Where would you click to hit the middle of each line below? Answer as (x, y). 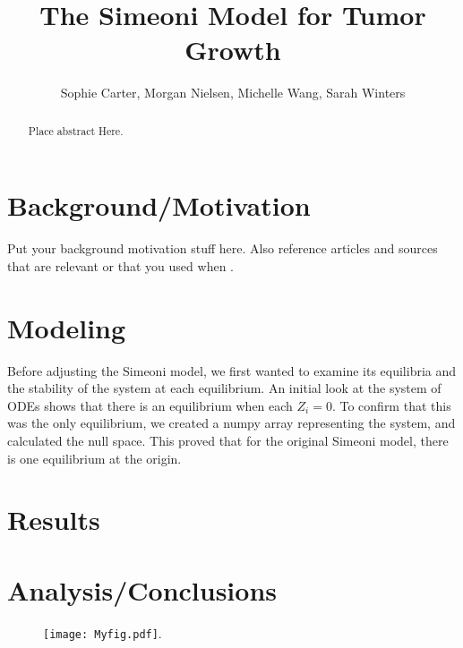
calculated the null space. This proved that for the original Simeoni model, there (228, 440)
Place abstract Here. (76, 130)
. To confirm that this (391, 405)
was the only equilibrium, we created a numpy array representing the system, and (231, 423)
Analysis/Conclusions (142, 589)
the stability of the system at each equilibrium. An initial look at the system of (224, 388)
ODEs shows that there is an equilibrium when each (150, 405)
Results (54, 520)
